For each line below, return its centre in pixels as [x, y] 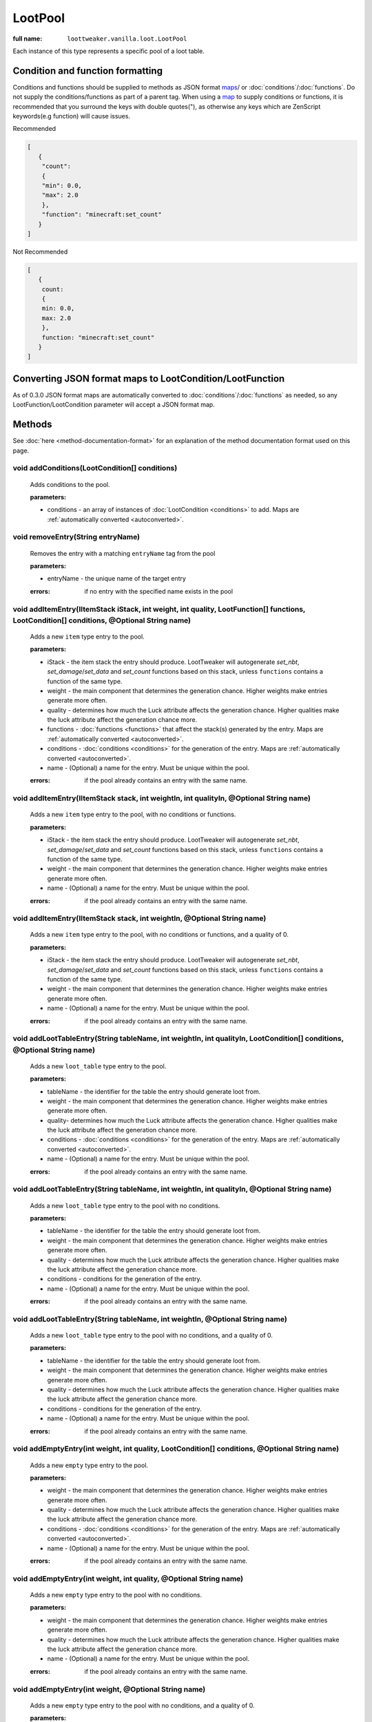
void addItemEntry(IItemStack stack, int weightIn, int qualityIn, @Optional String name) [162, 798]
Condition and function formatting [88, 71]
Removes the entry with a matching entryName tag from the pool [123, 553]
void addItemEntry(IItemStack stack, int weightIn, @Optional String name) [139, 918]
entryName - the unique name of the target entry [116, 579]
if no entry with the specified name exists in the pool [159, 591]
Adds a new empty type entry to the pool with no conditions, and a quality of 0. [142, 1705]
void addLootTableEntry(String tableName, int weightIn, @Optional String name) [150, 1319]
